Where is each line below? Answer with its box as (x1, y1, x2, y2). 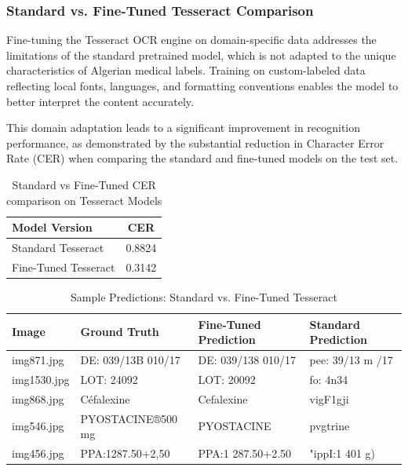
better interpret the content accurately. (6, 93, 194, 109)
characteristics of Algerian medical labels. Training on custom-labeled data (6, 62, 366, 78)
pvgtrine (309, 418, 350, 434)
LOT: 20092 (198, 371, 256, 387)
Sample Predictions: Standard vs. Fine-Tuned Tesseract (71, 288, 337, 305)
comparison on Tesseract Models (6, 192, 162, 208)
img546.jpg (12, 418, 64, 434)
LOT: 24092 (80, 371, 138, 387)
